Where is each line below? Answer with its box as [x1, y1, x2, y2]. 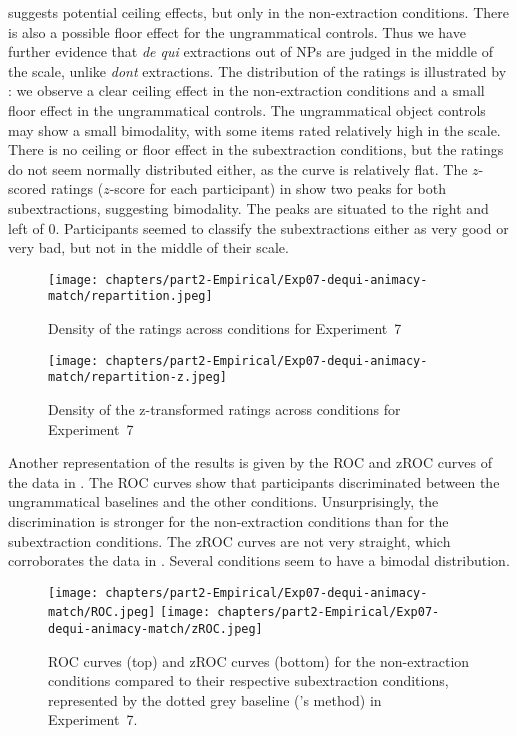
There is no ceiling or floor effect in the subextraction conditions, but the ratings [8, 139, 504, 160]
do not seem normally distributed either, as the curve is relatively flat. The [8, 158, 468, 179]
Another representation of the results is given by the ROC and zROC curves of [8, 452, 492, 473]
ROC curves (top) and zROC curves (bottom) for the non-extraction [48, 650, 470, 671]
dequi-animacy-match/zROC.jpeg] [48, 622, 263, 636]
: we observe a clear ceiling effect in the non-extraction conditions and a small [8, 80, 485, 101]
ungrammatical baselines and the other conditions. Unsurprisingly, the [8, 491, 439, 512]
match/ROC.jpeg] [48, 605, 156, 620]
